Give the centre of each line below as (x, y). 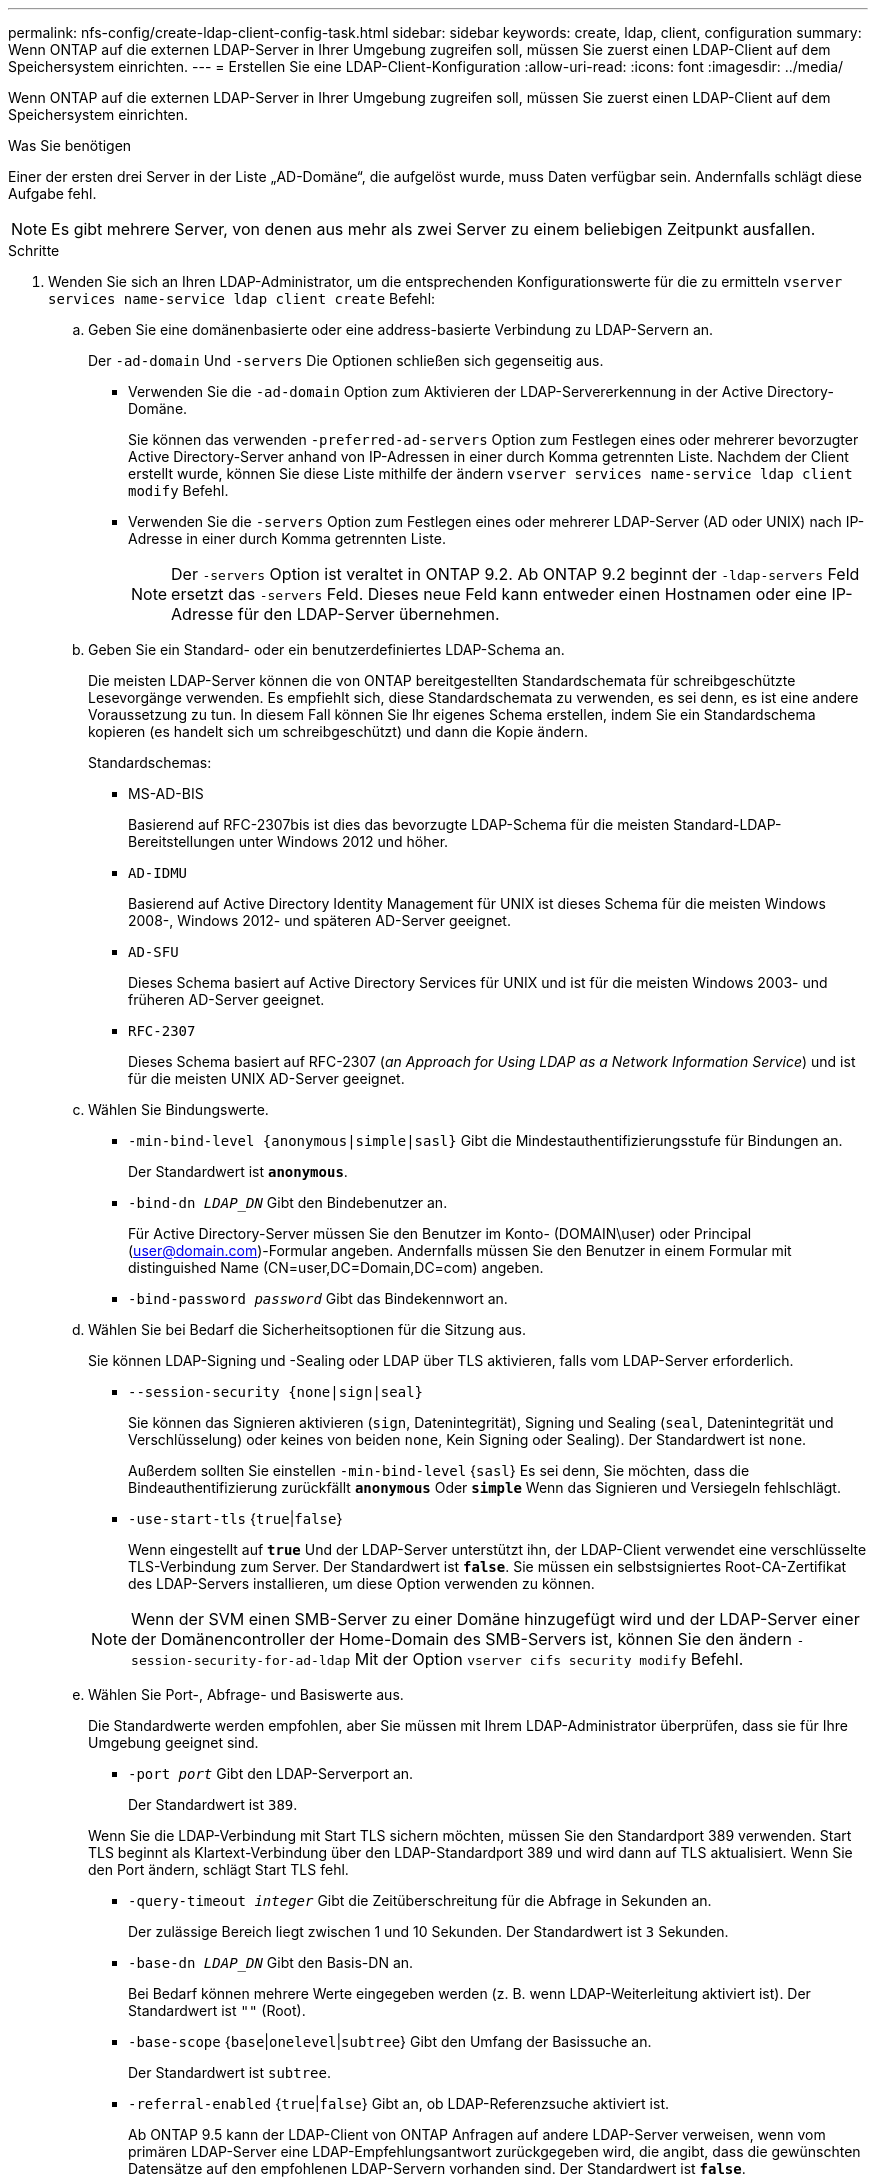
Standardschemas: (150, 762)
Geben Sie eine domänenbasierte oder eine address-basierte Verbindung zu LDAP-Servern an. (401, 329)
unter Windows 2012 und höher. (343, 841)
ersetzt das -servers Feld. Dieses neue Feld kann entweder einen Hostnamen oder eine (499, 594)
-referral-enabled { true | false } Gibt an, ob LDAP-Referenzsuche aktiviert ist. (399, 2103)
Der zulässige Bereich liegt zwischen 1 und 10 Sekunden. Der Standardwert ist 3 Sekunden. (428, 1931)
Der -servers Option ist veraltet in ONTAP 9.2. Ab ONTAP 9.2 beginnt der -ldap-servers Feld (515, 574)
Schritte (34, 250)
